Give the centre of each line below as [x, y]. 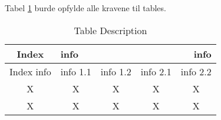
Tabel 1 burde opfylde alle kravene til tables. [85, 8]
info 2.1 [156, 71]
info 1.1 [76, 71]
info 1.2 [116, 71]
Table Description [111, 30]
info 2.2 [196, 71]
